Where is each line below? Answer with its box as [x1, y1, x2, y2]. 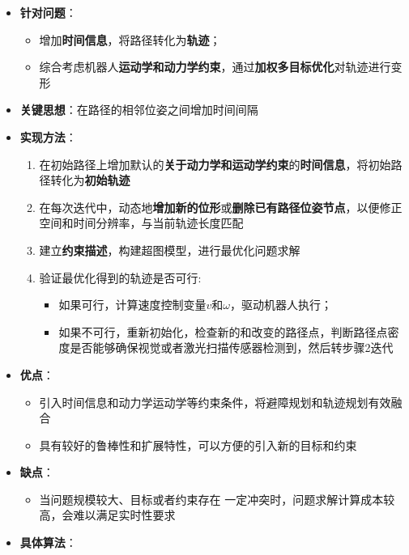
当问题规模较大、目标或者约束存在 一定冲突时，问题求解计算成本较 [39, 490, 395, 507]
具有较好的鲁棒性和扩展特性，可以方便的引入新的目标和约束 [39, 436, 357, 453]
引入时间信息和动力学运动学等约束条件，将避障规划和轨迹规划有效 [39, 393, 391, 410]
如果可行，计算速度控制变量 [58, 296, 207, 313]
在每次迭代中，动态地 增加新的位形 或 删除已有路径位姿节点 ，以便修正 [39, 198, 403, 215]
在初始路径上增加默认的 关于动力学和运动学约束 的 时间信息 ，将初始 [39, 155, 391, 172]
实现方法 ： [19, 128, 77, 145]
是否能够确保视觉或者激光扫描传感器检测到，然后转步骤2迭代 [70, 339, 394, 356]
